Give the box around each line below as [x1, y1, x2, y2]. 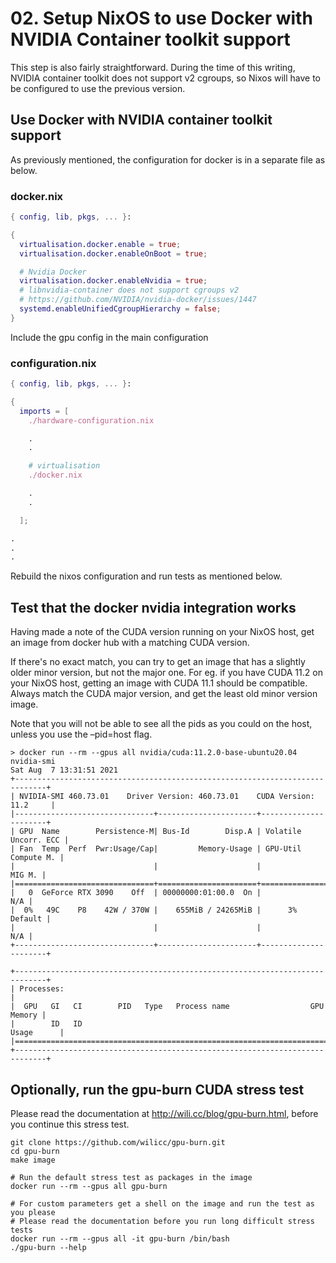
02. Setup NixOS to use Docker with [10, 7, 313, 30]
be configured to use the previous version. [10, 82, 186, 94]
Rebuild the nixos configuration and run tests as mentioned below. [10, 570, 283, 582]
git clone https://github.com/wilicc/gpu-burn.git [10, 1137, 226, 1147]
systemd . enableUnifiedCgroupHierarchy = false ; [19, 304, 222, 314]
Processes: [19, 984, 65, 994]
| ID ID [10, 1019, 83, 1029]
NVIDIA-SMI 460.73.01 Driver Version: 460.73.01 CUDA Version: [19, 792, 315, 802]
